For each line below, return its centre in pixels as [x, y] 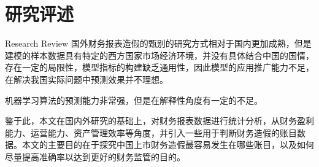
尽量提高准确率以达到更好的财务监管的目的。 [95, 156]
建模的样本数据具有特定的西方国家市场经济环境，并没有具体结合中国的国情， [159, 55]
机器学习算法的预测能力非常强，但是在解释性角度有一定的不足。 [134, 100]
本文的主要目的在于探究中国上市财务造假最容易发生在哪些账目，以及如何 [168, 145]
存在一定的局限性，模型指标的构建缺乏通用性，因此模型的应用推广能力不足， [159, 67]
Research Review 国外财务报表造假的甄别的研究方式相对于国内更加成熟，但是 [158, 43]
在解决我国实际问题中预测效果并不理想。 [86, 79]
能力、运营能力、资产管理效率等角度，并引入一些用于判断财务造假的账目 [151, 132]
